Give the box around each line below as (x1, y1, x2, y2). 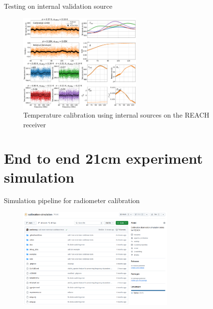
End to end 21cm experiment (4, 148, 203, 168)
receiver (23, 119, 46, 129)
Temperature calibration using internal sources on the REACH (23, 110, 210, 120)
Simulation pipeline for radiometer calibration (4, 195, 140, 205)
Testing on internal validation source (4, 1, 112, 11)
